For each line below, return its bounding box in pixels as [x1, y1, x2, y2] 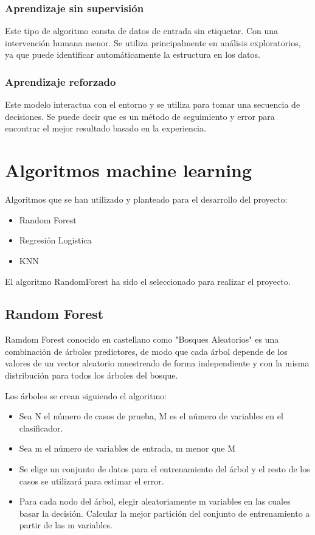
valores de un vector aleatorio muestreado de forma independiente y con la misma [5, 357, 310, 369]
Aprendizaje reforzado [5, 74, 116, 89]
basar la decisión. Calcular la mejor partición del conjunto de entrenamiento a [19, 506, 310, 519]
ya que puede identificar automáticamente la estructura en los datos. [5, 48, 260, 61]
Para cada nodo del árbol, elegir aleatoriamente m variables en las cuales [19, 495, 291, 508]
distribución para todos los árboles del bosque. [5, 369, 178, 382]
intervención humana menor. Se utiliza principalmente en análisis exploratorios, [5, 36, 301, 49]
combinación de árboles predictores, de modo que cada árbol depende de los [5, 344, 288, 357]
